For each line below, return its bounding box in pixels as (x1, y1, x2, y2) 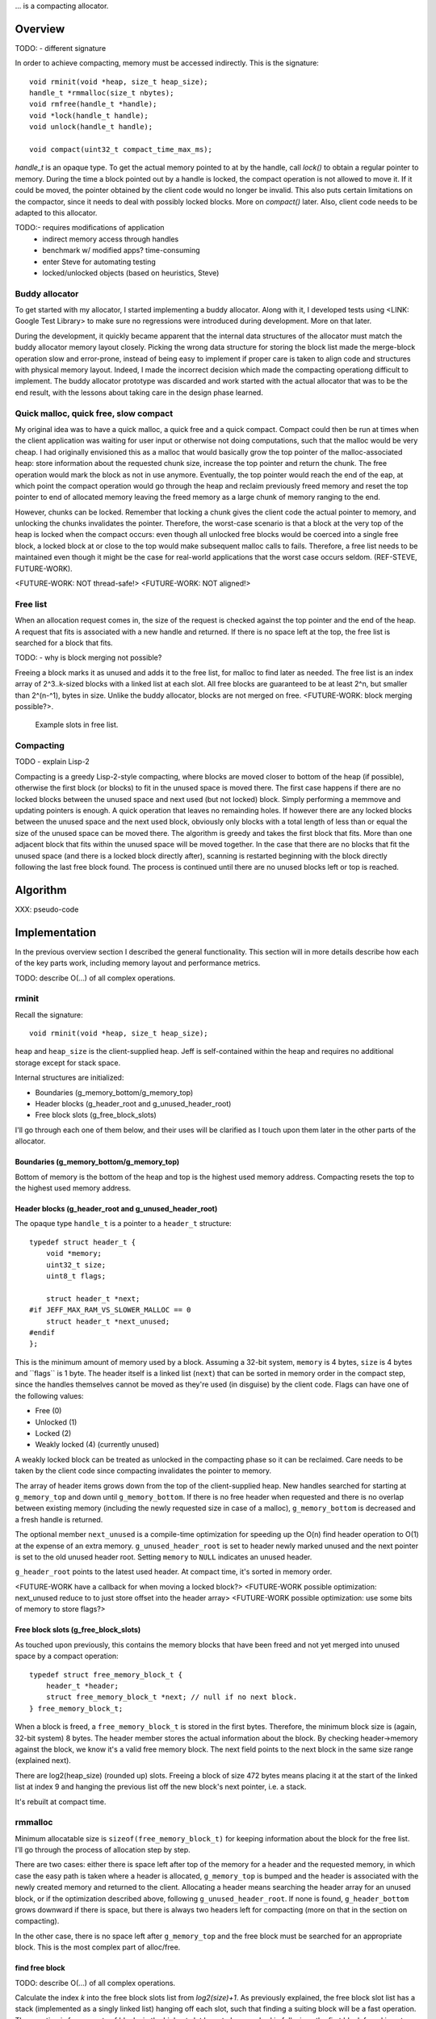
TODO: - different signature (15, 43, 107, 52)
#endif (29, 1328, 56, 1337)
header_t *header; (45, 1681, 119, 1691)
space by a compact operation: (15, 1652, 119, 1661)
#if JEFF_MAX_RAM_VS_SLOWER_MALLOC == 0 (29, 1305, 191, 1315)
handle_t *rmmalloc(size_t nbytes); (29, 89, 174, 98)
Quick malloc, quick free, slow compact (15, 408, 174, 419)
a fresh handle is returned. (15, 1514, 103, 1524)
